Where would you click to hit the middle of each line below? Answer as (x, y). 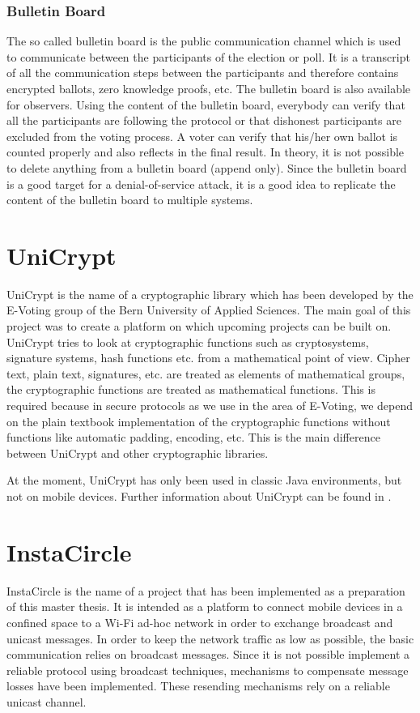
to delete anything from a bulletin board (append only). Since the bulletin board (207, 167)
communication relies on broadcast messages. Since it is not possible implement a (208, 654)
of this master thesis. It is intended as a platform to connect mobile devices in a (205, 606)
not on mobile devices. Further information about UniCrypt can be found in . (199, 496)
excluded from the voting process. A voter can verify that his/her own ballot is (202, 136)
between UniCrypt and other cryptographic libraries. (138, 453)
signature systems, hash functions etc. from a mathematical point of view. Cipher (208, 358)
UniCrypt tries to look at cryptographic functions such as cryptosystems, (188, 342)
